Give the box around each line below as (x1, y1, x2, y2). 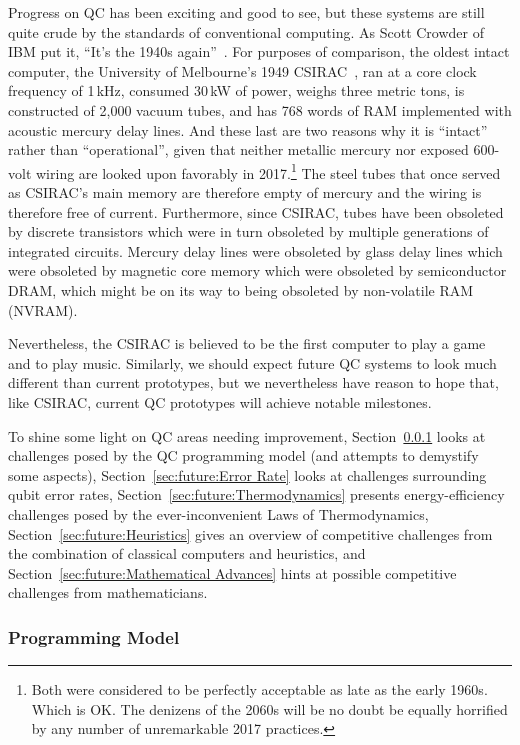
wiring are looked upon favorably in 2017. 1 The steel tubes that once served (35, 159, 501, 183)
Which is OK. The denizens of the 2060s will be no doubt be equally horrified (31, 698, 508, 719)
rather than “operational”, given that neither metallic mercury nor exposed (8, 139, 469, 160)
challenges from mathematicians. (8, 582, 208, 603)
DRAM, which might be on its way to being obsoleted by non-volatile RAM (8, 279, 474, 300)
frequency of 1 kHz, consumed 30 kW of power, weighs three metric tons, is (8, 80, 465, 101)
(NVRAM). (8, 299, 78, 320)
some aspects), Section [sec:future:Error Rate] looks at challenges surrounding (8, 464, 487, 485)
